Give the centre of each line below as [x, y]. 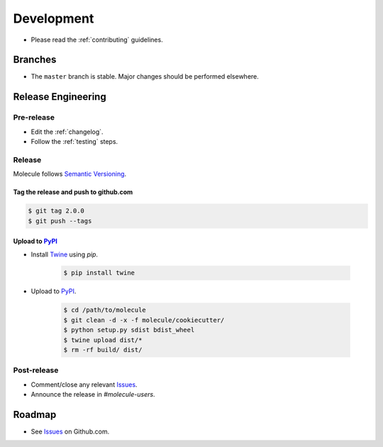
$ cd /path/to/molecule [105, 310]
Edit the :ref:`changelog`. [67, 132]
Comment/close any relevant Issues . [84, 384]
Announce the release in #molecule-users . [93, 395]
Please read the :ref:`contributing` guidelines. [97, 40]
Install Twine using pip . [65, 254]
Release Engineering [60, 97]
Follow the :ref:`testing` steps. [74, 141]
